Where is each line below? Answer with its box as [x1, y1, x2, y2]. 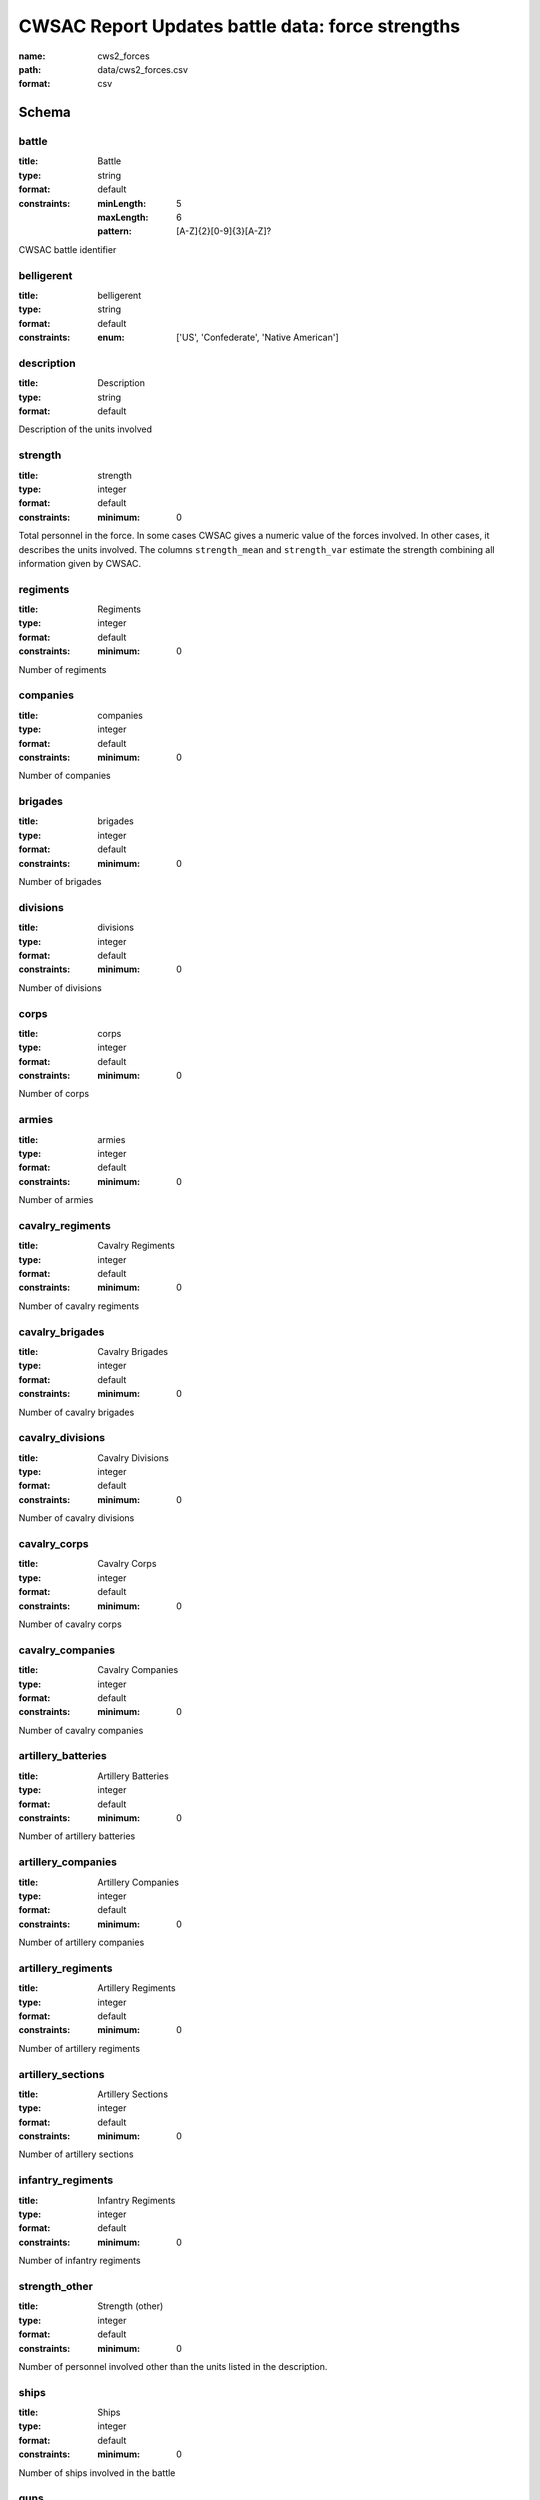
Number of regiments [18, 663, 107, 675]
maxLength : [97, 211, 149, 224]
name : [18, 50, 46, 62]
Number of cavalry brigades [18, 1406, 135, 1418]
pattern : [97, 225, 132, 237]
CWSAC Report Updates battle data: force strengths [18, 15, 460, 37]
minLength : [97, 197, 147, 209]
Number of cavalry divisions [18, 1512, 135, 1524]
